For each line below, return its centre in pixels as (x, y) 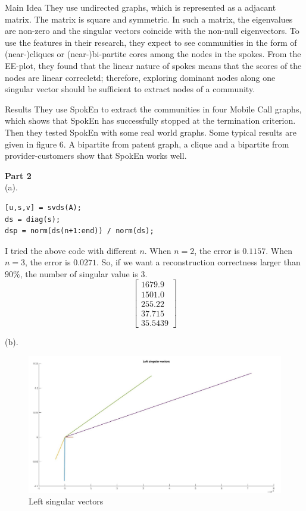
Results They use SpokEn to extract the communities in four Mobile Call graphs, (153, 109)
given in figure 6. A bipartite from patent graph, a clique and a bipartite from (147, 144)
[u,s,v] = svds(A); (43, 207)
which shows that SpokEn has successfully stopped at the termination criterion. (150, 120)
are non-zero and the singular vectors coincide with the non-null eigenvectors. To (152, 31)
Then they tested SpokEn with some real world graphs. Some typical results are (151, 132)
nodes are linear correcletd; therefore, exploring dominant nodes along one (140, 77)
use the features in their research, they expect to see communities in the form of (151, 42)
